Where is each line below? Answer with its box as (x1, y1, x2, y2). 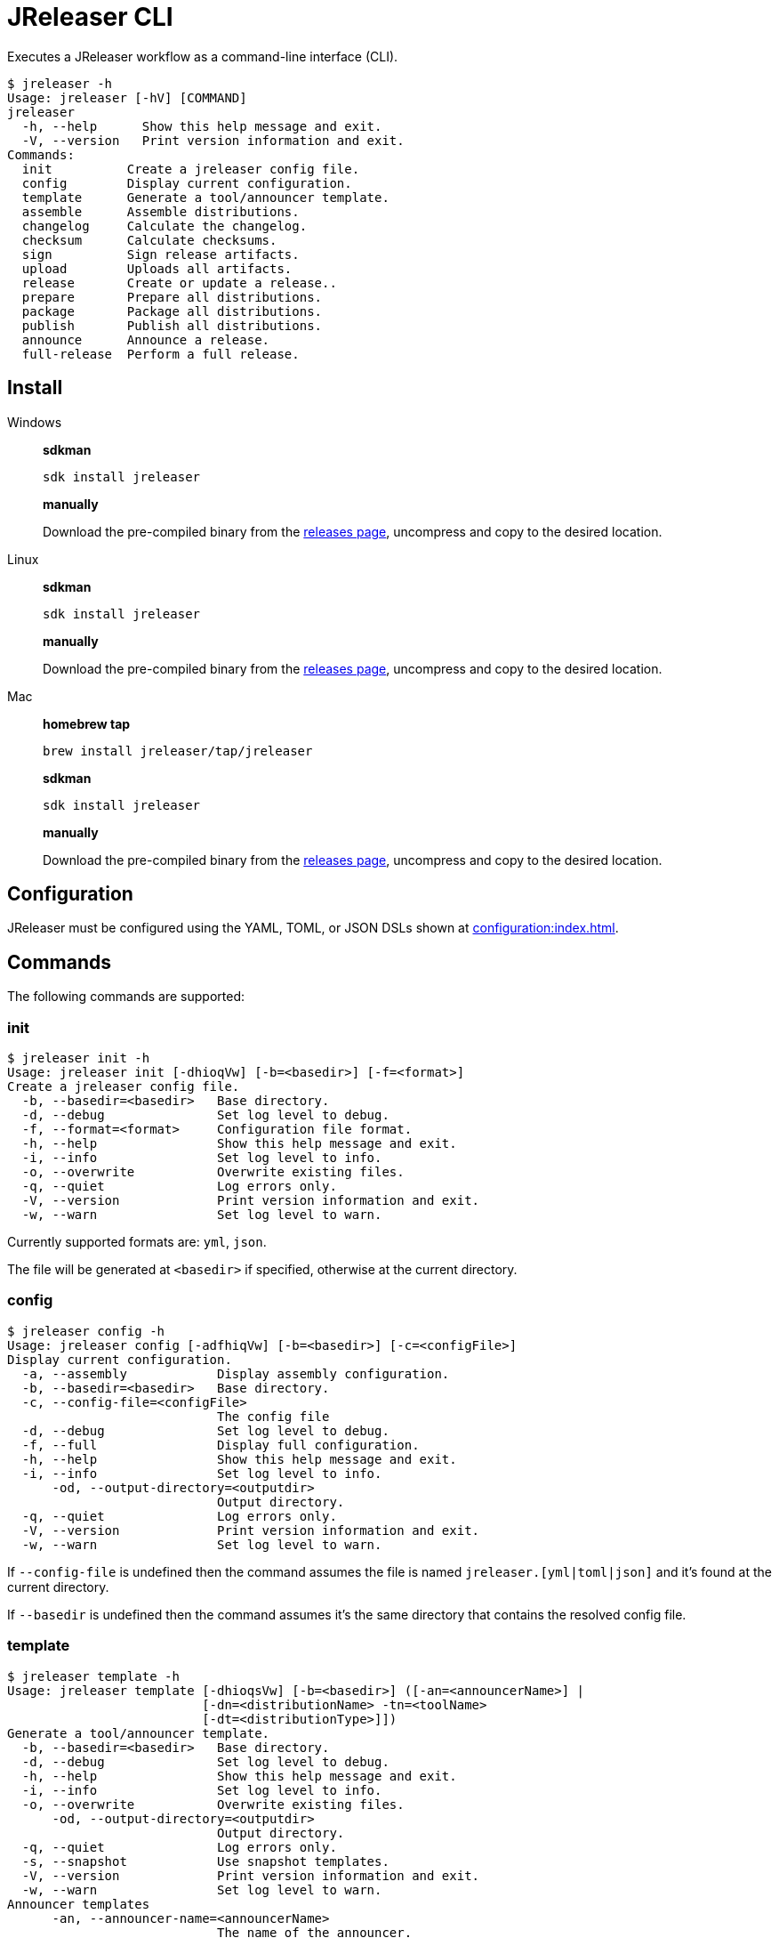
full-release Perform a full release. (21, 346, 300, 361)
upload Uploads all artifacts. (21, 261, 293, 276)
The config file (217, 1409, 330, 1424)
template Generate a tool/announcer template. (21, 190, 389, 205)
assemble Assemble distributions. (21, 204, 300, 219)
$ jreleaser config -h (7, 1323, 165, 1338)
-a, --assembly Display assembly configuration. (21, 1366, 450, 1381)
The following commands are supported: (7, 989, 245, 1005)
